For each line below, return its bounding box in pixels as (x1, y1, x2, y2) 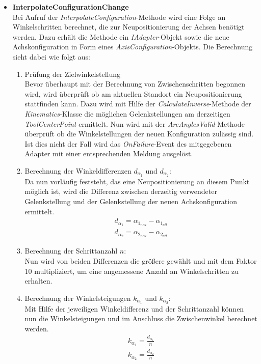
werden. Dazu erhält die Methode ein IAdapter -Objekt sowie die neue (12, 31, 229, 42)
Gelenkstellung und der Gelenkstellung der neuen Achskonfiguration (24, 195, 237, 206)
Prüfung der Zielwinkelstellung (24, 68, 121, 79)
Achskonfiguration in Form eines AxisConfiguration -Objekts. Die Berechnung (12, 41, 253, 52)
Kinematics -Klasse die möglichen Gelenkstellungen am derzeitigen (24, 108, 230, 119)
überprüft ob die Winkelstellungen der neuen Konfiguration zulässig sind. (24, 128, 254, 139)
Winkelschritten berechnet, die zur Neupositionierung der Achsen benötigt (12, 21, 245, 32)
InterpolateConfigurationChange (12, 2, 129, 12)
